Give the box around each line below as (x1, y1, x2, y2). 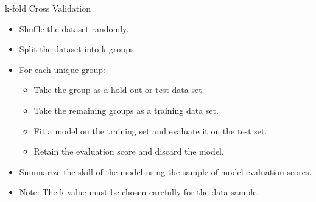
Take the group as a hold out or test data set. (33, 83, 205, 96)
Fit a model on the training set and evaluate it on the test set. (33, 124, 267, 137)
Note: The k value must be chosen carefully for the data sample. (19, 186, 259, 198)
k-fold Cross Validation (5, 2, 91, 14)
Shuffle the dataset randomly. (19, 22, 129, 35)
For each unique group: (19, 63, 105, 75)
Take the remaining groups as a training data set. (33, 103, 219, 116)
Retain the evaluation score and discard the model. (33, 145, 224, 158)
